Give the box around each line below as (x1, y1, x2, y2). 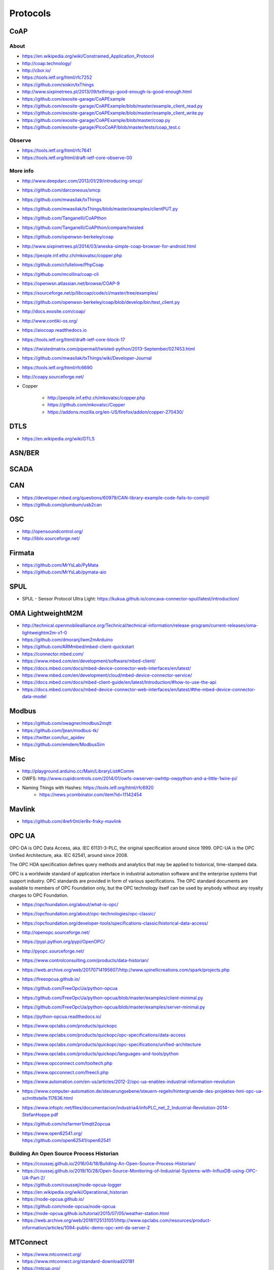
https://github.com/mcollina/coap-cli (22, 271, 99, 277)
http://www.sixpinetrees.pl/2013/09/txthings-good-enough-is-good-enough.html (22, 89, 192, 95)
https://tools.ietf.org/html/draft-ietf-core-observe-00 (22, 154, 132, 161)
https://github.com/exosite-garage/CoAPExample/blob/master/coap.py (22, 117, 170, 123)
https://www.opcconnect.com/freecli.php (22, 1069, 109, 1075)
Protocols (9, 8, 51, 19)
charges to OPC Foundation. (9, 892, 68, 898)
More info (9, 167, 34, 174)
